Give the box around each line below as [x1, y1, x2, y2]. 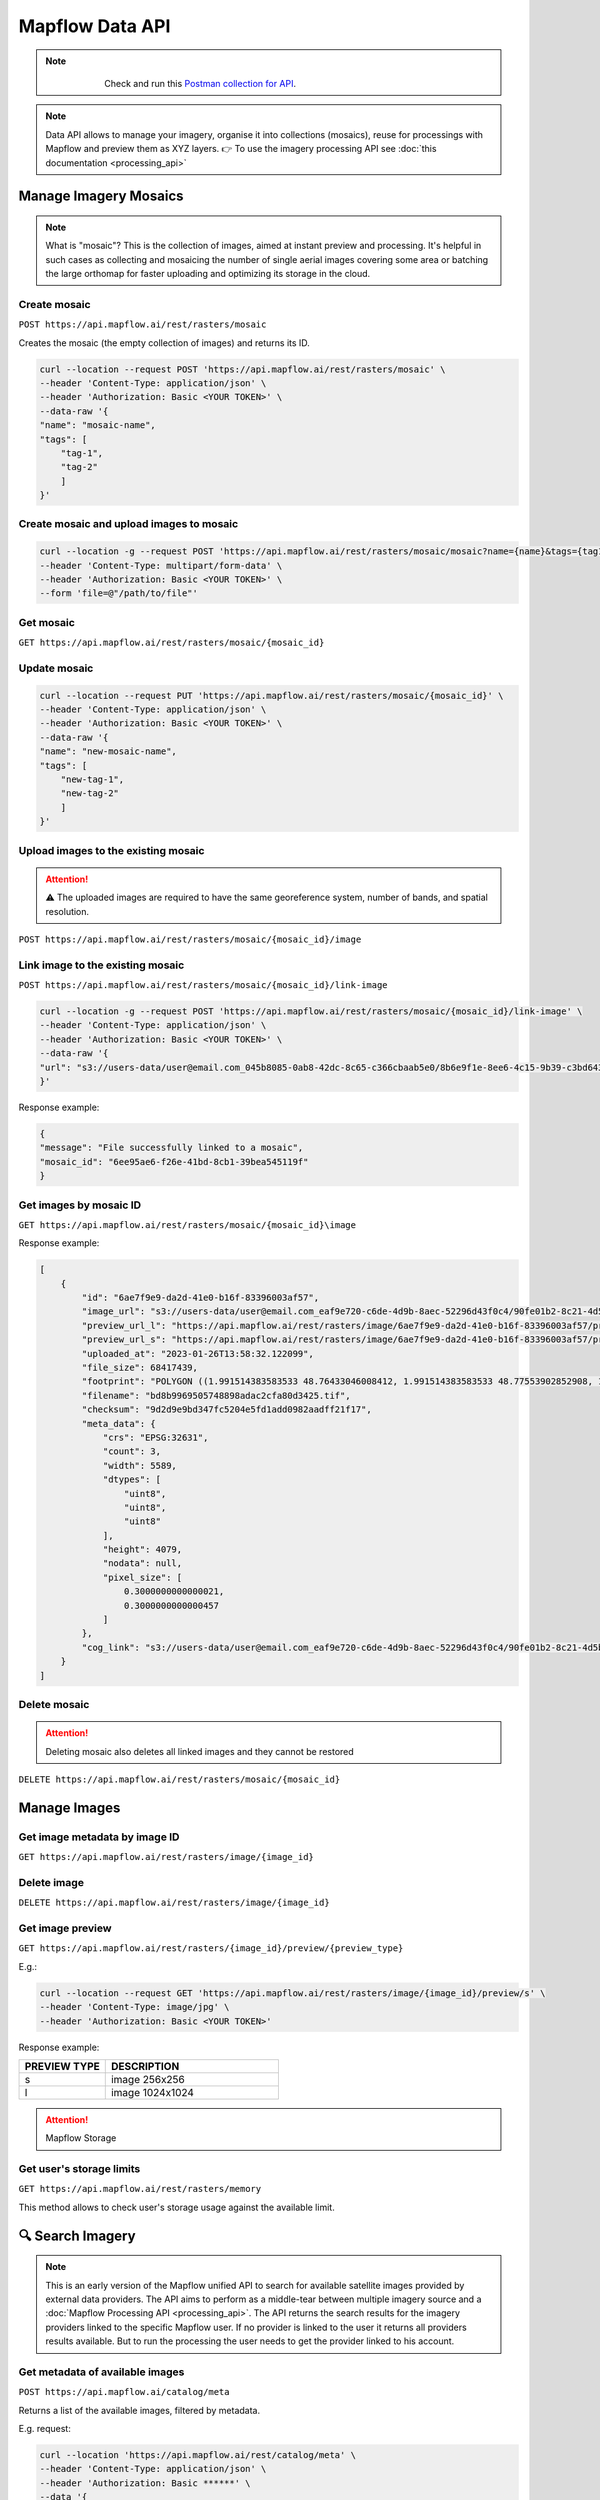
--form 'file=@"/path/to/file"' [39, 588, 199, 599]
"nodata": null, [102, 1558, 183, 1569]
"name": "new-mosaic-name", [39, 746, 177, 757]
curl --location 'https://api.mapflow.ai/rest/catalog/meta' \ [39, 2450, 357, 2461]
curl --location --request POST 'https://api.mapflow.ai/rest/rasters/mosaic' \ [39, 363, 446, 375]
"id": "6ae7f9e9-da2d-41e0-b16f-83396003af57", [81, 1292, 320, 1304]
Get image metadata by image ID [18, 1830, 180, 1844]
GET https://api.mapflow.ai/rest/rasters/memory [18, 2183, 262, 2195]
